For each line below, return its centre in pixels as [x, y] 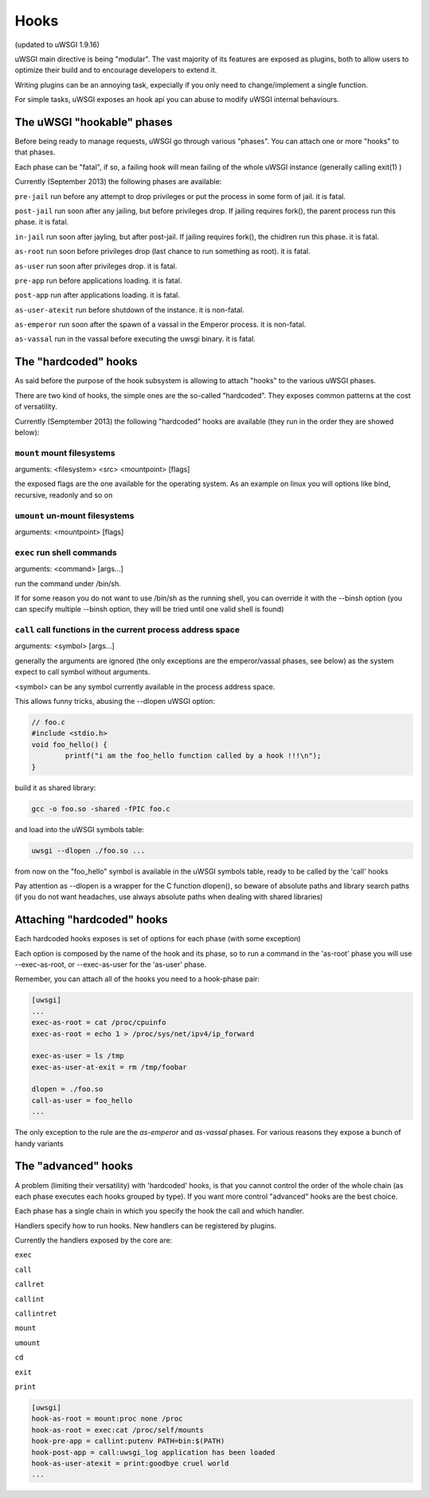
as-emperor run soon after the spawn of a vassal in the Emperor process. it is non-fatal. [160, 325]
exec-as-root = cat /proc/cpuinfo [99, 1023]
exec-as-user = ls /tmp [78, 1056]
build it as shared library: [55, 788]
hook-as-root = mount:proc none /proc [107, 1419]
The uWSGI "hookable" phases [94, 122]
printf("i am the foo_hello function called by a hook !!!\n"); [193, 756]
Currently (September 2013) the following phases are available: [118, 182]
